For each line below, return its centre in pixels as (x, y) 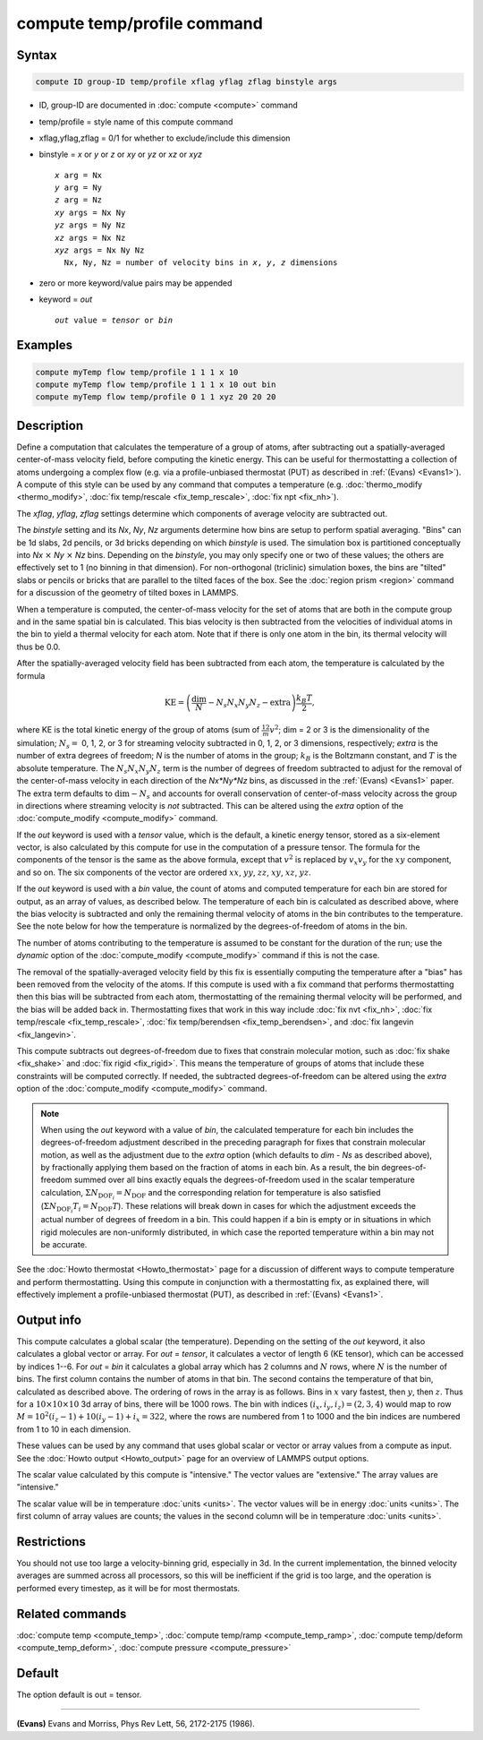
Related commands (72, 1613)
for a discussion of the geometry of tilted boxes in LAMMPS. (127, 593)
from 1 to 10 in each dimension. (74, 1429)
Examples (45, 345)
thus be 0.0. (38, 647)
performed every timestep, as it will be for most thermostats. (128, 1588)
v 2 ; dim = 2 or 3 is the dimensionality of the (350, 729)
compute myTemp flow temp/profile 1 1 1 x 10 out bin (156, 385)
